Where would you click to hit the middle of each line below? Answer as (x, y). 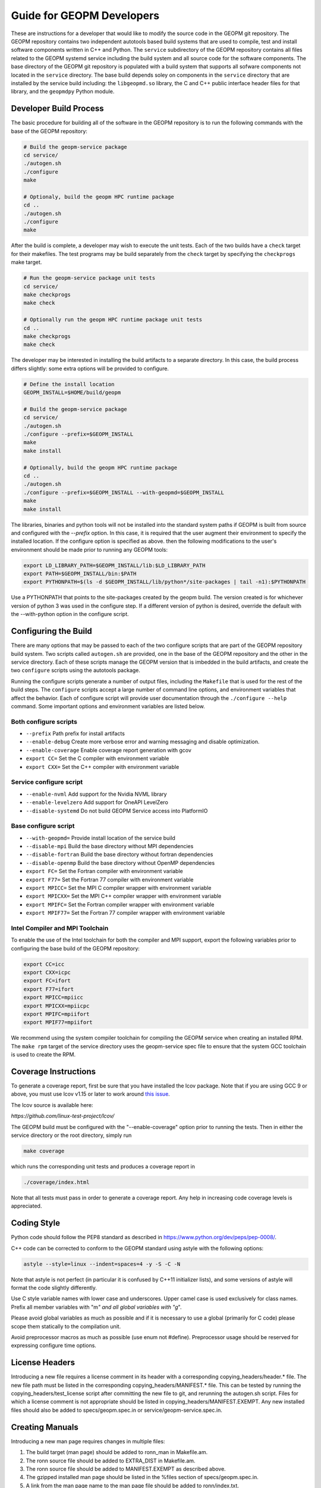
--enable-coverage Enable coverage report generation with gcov (108, 750)
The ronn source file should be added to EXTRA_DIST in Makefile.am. (111, 1461)
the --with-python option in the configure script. (70, 614)
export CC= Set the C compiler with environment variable (97, 758)
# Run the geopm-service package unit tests (89, 278)
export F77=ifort (49, 989)
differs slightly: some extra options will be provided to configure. (90, 368)
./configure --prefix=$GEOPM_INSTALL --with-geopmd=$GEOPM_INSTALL (124, 492)
